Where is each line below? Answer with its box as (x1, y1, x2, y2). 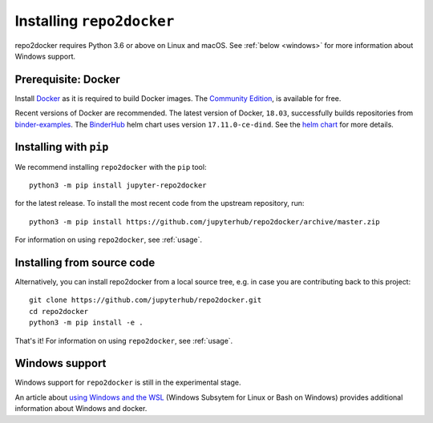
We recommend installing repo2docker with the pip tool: (14, 162, 207, 171)
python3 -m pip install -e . (29, 318, 144, 328)
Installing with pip (14, 140, 109, 154)
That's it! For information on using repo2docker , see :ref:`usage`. (14, 336, 233, 345)
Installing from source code (14, 256, 156, 269)
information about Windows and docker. (14, 404, 148, 413)
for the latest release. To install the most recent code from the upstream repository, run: (14, 199, 305, 208)
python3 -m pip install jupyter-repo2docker (29, 180, 208, 190)
